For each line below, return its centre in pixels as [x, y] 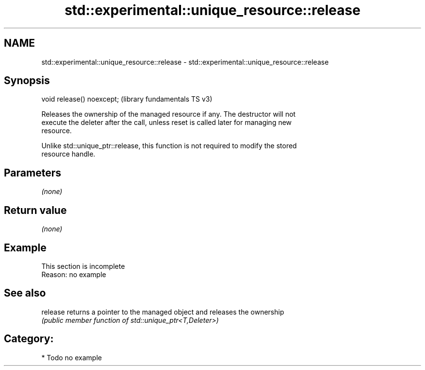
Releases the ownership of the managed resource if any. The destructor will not [169, 114]
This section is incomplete [83, 266]
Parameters [33, 173]
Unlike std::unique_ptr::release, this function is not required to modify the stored [169, 146]
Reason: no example [74, 274]
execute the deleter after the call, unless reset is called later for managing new [167, 123]
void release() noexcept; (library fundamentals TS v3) [127, 99]
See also [25, 293]
